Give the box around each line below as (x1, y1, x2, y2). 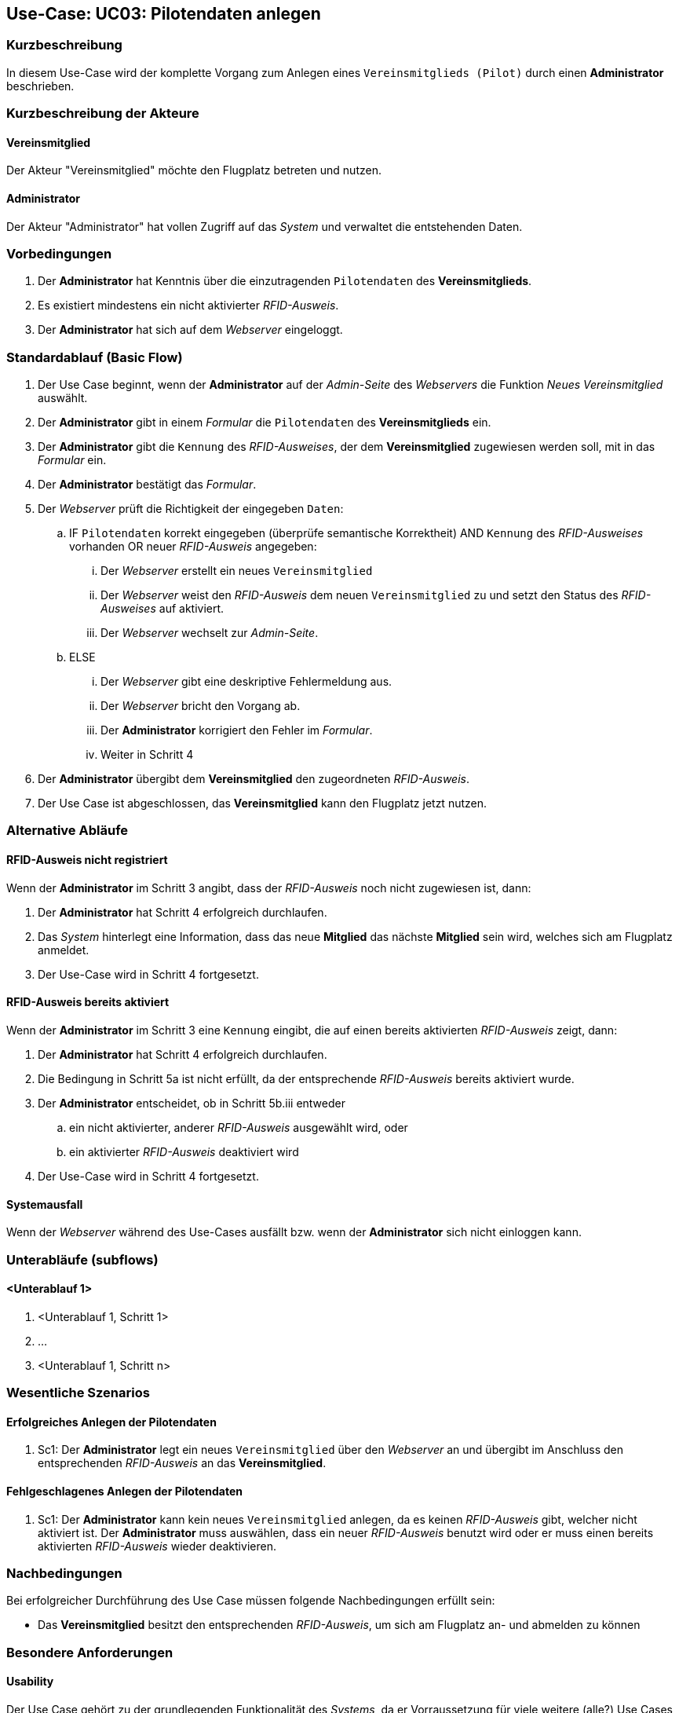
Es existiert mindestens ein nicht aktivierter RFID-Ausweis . (38, 298, 339, 313)
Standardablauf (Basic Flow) (6, 349, 183, 365)
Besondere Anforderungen (6, 1644, 173, 1660)
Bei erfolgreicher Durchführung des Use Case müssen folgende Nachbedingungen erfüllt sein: (6, 1594, 495, 1608)
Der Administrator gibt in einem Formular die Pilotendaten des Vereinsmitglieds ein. (38, 415, 491, 430)
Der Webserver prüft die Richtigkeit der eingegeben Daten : (38, 502, 344, 516)
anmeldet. (38, 943, 89, 957)
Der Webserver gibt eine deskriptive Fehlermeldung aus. (100, 675, 392, 689)
